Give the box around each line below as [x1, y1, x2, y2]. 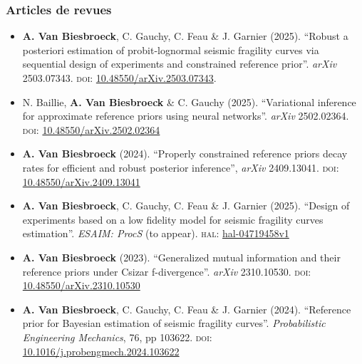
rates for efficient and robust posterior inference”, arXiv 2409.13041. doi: [22, 160, 339, 175]
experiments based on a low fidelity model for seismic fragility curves [22, 212, 324, 227]
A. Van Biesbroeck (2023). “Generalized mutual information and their [22, 249, 341, 264]
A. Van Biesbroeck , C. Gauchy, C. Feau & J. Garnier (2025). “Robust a [22, 28, 348, 43]
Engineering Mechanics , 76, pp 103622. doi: [22, 329, 212, 344]
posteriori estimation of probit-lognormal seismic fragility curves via [22, 42, 319, 57]
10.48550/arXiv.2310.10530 [22, 278, 140, 293]
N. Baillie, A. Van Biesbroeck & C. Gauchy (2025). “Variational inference [22, 94, 356, 109]
